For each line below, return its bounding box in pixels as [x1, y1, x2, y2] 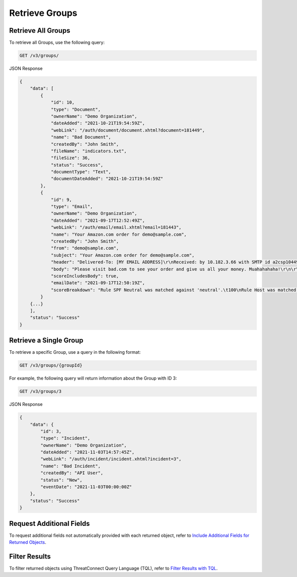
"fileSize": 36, [50, 155, 91, 161]
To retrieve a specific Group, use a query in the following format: [9, 349, 141, 355]
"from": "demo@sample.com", [50, 246, 119, 251]
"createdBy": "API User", [40, 470, 103, 476]
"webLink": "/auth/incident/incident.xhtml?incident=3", [40, 456, 182, 462]
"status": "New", [40, 477, 83, 483]
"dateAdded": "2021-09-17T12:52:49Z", [50, 217, 146, 223]
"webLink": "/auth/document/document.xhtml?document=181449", [50, 127, 205, 133]
